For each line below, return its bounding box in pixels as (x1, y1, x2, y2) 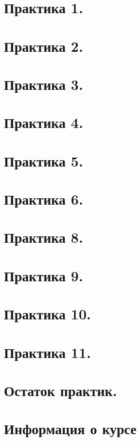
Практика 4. (4, 112, 83, 132)
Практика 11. (4, 342, 91, 362)
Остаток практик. (4, 380, 117, 400)
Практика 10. (4, 304, 91, 324)
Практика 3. (4, 74, 83, 94)
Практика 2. (4, 36, 83, 56)
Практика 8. (4, 227, 83, 247)
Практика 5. (4, 150, 83, 170)
